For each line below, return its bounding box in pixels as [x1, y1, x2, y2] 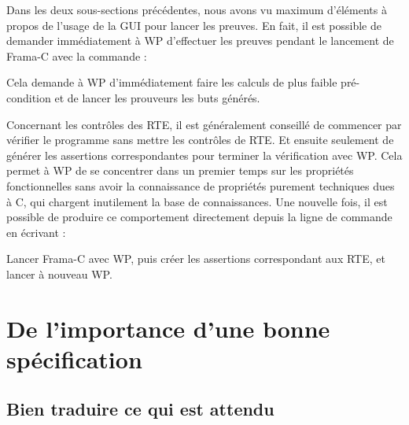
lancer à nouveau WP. [6, 265, 112, 282]
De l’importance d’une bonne [6, 312, 330, 344]
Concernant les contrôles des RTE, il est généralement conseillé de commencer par [6, 116, 402, 132]
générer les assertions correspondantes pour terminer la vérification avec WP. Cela [6, 146, 403, 163]
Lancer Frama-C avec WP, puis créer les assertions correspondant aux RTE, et [6, 250, 385, 267]
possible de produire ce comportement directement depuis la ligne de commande [6, 209, 392, 225]
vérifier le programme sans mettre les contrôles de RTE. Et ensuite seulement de [6, 131, 394, 148]
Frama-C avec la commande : [6, 47, 147, 64]
